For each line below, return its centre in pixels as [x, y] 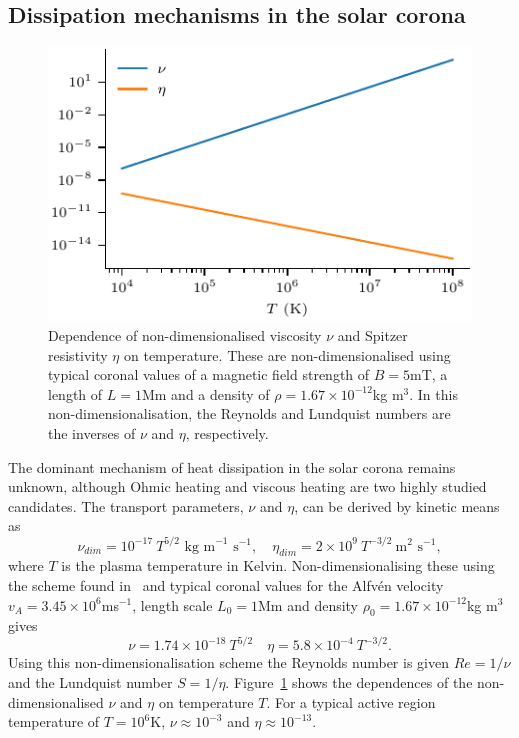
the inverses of [92, 433]
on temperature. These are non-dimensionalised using [287, 354]
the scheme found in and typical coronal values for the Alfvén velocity [226, 584]
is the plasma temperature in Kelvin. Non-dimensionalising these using [278, 565]
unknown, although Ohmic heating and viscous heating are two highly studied [247, 486]
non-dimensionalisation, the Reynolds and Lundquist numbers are [249, 413]
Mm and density [308, 604]
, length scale [172, 604]
